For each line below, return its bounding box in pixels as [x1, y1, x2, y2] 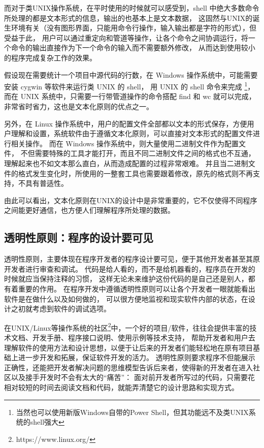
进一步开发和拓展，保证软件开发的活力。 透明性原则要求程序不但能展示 [18, 352, 255, 363]
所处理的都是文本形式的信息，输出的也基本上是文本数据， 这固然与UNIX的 [4, 12, 253, 23]
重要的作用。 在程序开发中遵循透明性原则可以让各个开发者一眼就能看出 [18, 283, 255, 294]
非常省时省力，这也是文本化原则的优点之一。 [4, 101, 153, 111]
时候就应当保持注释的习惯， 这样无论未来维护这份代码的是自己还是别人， [4, 273, 248, 284]
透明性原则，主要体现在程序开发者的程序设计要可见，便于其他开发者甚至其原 [4, 253, 260, 264]
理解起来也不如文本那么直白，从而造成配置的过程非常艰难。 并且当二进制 [4, 157, 248, 168]
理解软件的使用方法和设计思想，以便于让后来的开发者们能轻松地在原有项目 [4, 342, 253, 353]
